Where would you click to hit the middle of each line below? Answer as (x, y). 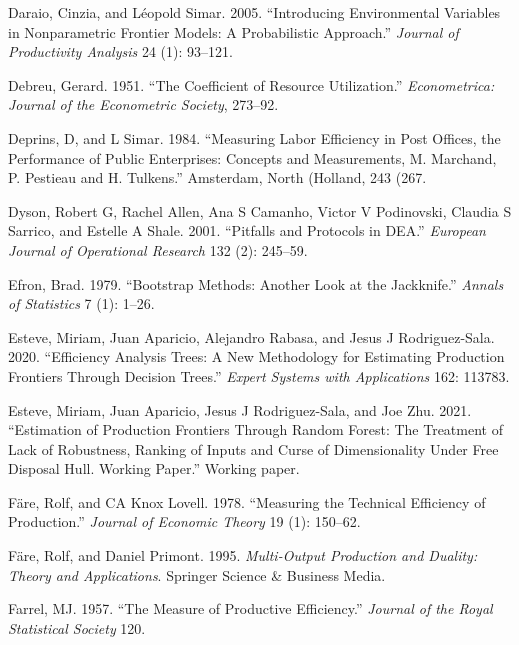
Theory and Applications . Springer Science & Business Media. (197, 574)
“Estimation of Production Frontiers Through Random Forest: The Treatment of (255, 429)
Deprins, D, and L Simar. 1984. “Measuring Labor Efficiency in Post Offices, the (254, 137)
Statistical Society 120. (77, 627)
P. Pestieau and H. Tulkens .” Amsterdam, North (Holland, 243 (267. (217, 177)
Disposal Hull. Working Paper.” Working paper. (154, 468)
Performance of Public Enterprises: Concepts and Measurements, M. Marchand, (252, 157)
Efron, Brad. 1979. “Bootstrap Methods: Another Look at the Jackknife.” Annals (256, 283)
